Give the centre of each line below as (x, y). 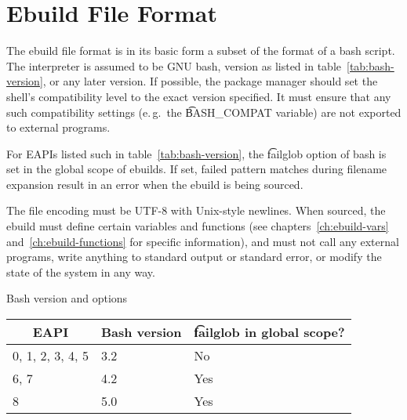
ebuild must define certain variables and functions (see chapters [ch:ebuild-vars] (198, 226)
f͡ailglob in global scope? (269, 332)
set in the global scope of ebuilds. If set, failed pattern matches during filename (197, 169)
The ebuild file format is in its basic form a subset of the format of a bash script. (201, 51)
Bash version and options (67, 298)
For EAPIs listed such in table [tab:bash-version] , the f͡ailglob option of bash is (196, 153)
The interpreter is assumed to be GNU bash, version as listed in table (174, 65)
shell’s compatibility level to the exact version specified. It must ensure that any (199, 96)
